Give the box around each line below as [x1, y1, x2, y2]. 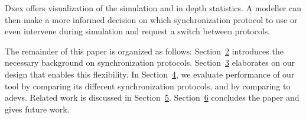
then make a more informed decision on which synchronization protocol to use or [5, 13, 298, 25]
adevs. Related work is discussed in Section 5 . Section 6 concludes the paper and [5, 91, 300, 104]
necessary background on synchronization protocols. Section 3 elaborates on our [5, 56, 295, 69]
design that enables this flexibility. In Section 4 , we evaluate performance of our [5, 67, 295, 80]
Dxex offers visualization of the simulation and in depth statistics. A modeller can [5, 2, 302, 14]
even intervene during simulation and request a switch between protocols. [5, 25, 271, 37]
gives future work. [5, 102, 70, 115]
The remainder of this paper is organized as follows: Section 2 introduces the [5, 44, 284, 57]
